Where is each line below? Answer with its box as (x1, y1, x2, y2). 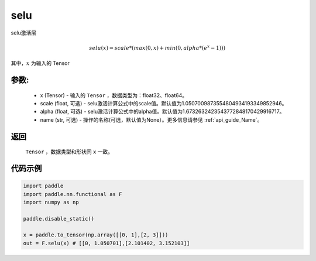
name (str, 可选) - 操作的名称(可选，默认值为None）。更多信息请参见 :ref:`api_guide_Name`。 (40, 116, 263, 123)
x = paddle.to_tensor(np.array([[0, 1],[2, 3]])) (23, 232, 169, 238)
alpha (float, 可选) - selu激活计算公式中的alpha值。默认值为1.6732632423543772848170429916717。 (40, 108, 285, 115)
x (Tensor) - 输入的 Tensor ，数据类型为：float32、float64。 (40, 91, 188, 99)
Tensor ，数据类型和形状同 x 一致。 (25, 148, 114, 155)
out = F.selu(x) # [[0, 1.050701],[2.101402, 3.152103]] (23, 240, 190, 246)
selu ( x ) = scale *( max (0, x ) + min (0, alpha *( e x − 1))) (89, 44, 225, 51)
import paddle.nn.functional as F (23, 191, 122, 197)
